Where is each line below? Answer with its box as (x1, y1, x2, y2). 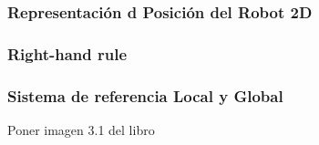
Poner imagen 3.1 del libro (7, 119, 155, 139)
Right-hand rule (7, 42, 128, 65)
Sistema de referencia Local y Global (7, 84, 283, 107)
